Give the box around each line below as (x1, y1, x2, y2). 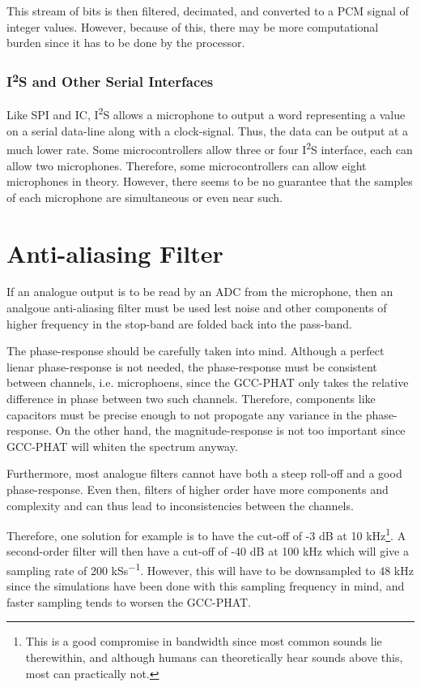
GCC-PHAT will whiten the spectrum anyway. (6, 437, 238, 454)
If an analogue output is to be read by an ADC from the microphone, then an (6, 283, 393, 300)
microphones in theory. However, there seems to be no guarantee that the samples (6, 173, 413, 190)
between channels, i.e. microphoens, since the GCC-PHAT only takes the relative (6, 374, 409, 391)
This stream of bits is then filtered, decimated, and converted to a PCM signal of (6, 2, 409, 19)
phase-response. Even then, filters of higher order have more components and (6, 480, 389, 497)
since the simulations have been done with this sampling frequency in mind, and (6, 578, 405, 595)
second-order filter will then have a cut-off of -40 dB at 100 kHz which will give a (6, 543, 409, 560)
